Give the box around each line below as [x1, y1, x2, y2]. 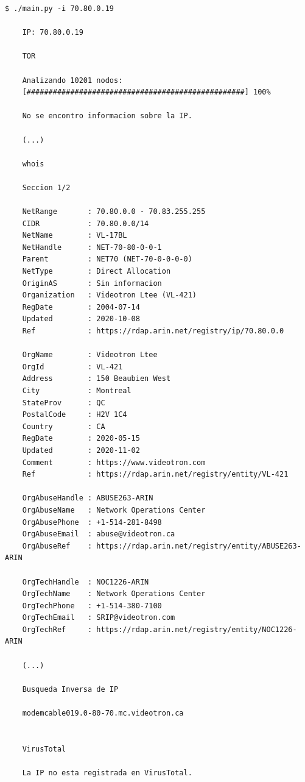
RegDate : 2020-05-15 [22, 434, 140, 443]
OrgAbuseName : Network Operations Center [22, 505, 206, 514]
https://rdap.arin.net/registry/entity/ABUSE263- [96, 541, 301, 550]
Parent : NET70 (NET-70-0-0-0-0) [22, 255, 192, 264]
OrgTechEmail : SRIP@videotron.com [22, 613, 175, 622]
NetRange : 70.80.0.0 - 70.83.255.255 [22, 207, 206, 216]
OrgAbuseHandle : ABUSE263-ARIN [22, 494, 153, 503]
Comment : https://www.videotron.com [22, 458, 206, 467]
